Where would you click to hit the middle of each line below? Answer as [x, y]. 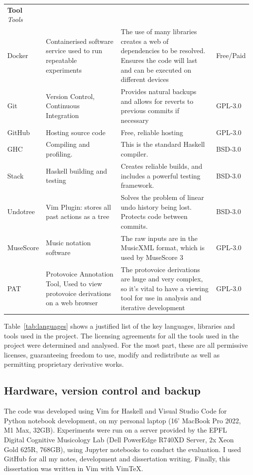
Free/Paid [231, 55]
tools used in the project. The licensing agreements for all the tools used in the [121, 335]
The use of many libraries [159, 31]
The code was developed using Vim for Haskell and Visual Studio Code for [116, 411]
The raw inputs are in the [159, 238]
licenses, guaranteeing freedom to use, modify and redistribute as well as [112, 354]
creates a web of [145, 41]
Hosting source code [76, 132]
